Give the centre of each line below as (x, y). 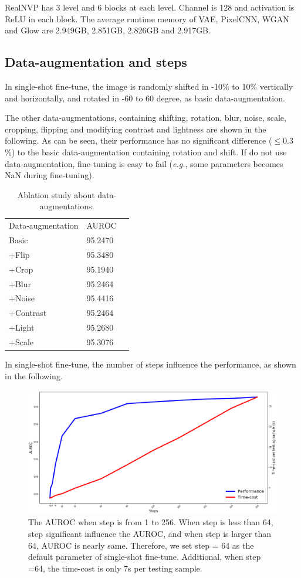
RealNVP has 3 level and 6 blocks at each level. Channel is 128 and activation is (150, 7)
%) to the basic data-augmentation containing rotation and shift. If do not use (146, 152)
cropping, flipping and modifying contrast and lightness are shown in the (136, 129)
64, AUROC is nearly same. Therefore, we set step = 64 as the (141, 545)
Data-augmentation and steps (96, 62)
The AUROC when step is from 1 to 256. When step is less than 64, (151, 522)
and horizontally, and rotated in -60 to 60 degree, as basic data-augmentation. (145, 98)
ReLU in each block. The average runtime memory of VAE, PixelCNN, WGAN (147, 18)
